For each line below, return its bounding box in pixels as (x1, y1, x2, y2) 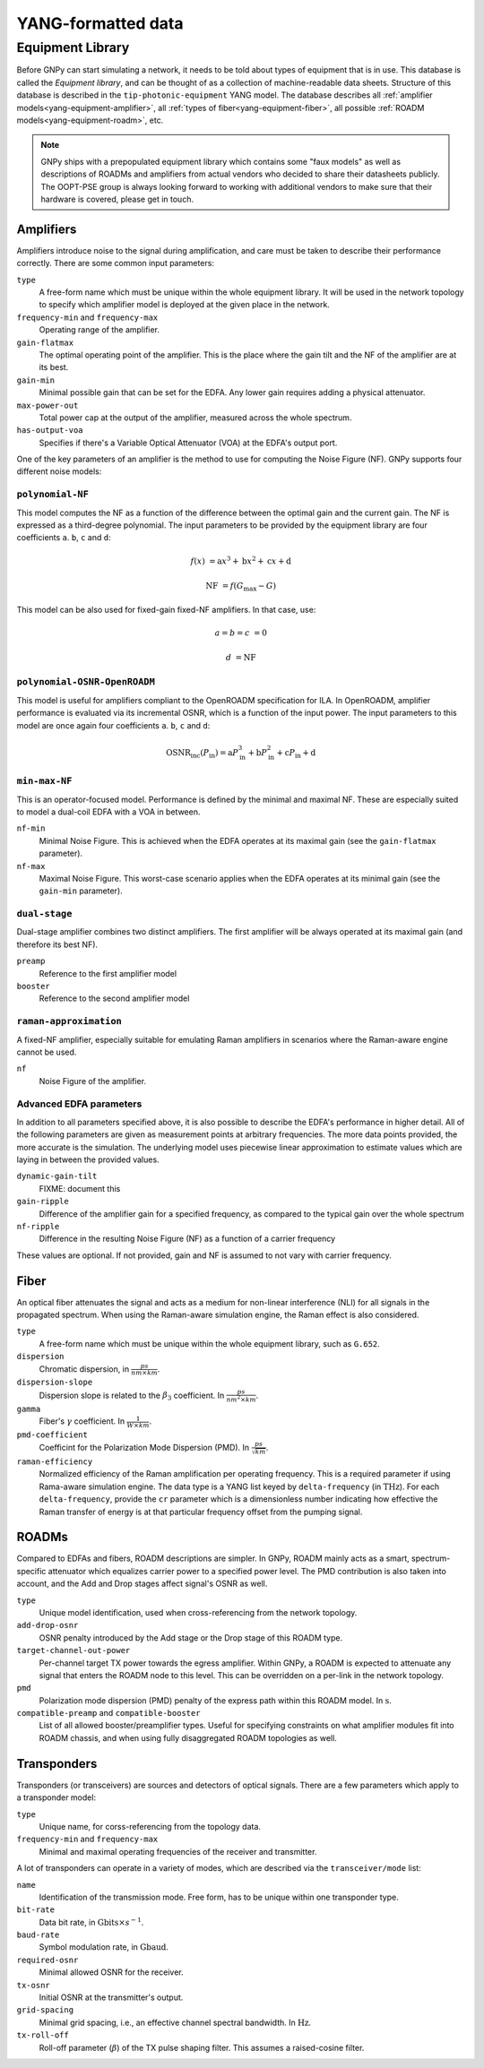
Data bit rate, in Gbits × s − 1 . (39, 1916, 144, 1927)
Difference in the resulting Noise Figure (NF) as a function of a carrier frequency (39, 1233, 336, 1245)
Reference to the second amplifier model (39, 993, 190, 1004)
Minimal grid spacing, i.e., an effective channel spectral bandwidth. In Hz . (39, 2017, 312, 2028)
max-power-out (16, 400, 79, 410)
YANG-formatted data (16, 13, 184, 33)
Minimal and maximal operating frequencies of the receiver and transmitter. (39, 1846, 317, 1857)
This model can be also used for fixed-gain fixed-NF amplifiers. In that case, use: (16, 604, 316, 615)
